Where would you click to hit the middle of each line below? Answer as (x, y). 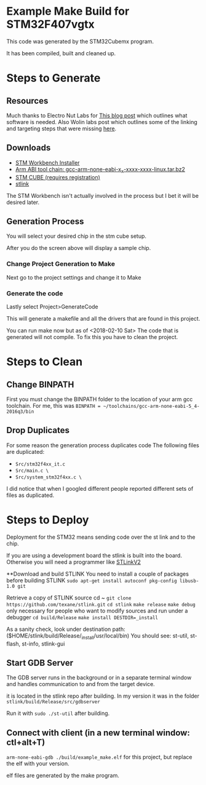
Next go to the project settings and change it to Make (74, 277)
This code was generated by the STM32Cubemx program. (80, 41)
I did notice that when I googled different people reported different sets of (100, 488)
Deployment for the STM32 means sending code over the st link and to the (101, 537)
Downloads (29, 148)
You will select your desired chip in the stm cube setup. (76, 236)
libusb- (189, 581)
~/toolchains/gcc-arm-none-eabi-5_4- (151, 406)
